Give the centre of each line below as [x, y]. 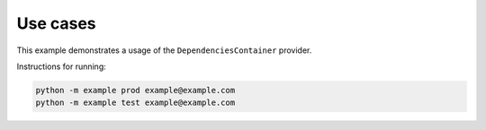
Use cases [56, 23]
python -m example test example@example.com [135, 103]
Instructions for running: [62, 66]
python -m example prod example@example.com [135, 90]
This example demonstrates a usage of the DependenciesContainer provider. [164, 50]
